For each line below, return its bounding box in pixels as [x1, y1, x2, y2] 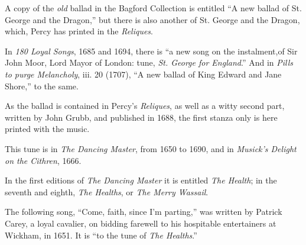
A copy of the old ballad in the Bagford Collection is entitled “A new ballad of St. [5, 2, 302, 14]
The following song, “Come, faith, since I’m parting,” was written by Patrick [5, 205, 282, 218]
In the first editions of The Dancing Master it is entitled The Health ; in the [5, 174, 277, 186]
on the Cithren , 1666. [5, 154, 82, 166]
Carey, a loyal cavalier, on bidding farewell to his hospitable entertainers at [5, 217, 276, 229]
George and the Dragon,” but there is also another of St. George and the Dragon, [5, 13, 300, 25]
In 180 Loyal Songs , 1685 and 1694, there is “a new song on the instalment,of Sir [5, 44, 298, 57]
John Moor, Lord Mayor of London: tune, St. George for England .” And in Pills [5, 56, 293, 69]
